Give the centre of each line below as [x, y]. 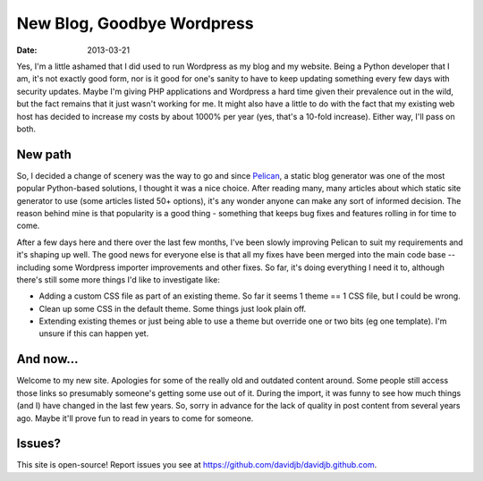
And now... [47, 359]
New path [44, 154]
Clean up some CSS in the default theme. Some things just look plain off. [173, 308]
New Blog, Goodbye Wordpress [135, 23]
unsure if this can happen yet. [94, 333]
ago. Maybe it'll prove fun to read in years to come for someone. [135, 418]
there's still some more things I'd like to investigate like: [119, 279]
